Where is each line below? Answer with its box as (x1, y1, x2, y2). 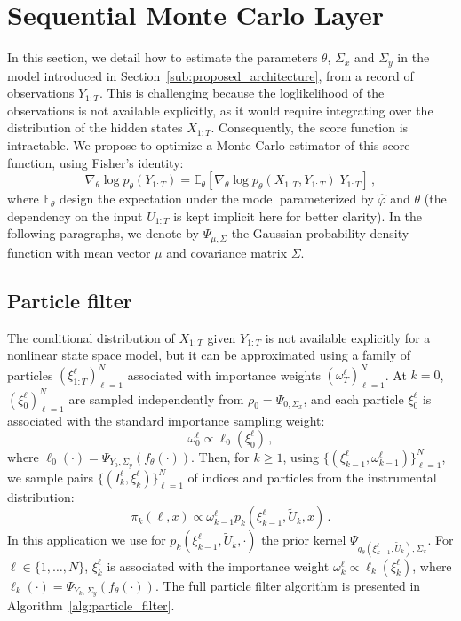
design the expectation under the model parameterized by (60, 189, 374, 208)
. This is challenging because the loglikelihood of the (99, 84, 385, 102)
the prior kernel (261, 530, 346, 549)
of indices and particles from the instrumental (187, 467, 437, 486)
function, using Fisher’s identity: (7, 153, 184, 171)
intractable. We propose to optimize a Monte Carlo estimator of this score (7, 135, 410, 154)
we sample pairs (7, 467, 94, 486)
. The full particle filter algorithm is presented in (155, 576, 421, 594)
